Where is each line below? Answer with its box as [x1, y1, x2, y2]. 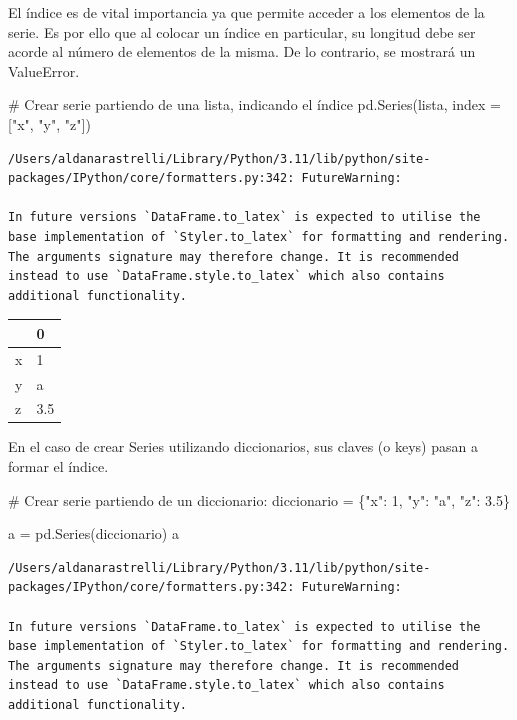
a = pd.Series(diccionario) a [8, 523, 179, 544]
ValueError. [8, 60, 80, 81]
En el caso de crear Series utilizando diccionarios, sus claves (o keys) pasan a [8, 436, 478, 457]
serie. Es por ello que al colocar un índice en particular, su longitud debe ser [8, 21, 476, 42]
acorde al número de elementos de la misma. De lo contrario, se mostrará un [8, 41, 476, 62]
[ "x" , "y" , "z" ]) [8, 113, 91, 134]
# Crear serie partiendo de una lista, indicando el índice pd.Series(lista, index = [8, 94, 501, 115]
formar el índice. [8, 456, 109, 477]
